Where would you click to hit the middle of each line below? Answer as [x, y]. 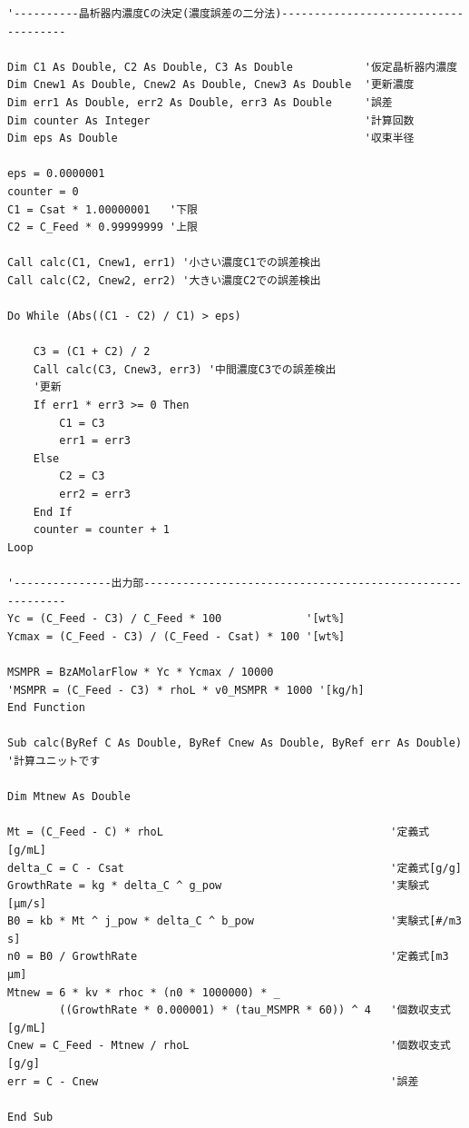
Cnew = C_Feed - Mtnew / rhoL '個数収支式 [229, 1046]
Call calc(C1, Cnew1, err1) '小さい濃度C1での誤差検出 [164, 263]
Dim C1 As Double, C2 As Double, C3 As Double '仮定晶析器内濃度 [233, 67]
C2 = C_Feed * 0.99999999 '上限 [103, 228]
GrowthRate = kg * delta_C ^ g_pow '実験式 [219, 886]
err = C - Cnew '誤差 [213, 1081]
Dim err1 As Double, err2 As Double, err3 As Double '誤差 [200, 102]
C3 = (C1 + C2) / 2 [92, 352]
